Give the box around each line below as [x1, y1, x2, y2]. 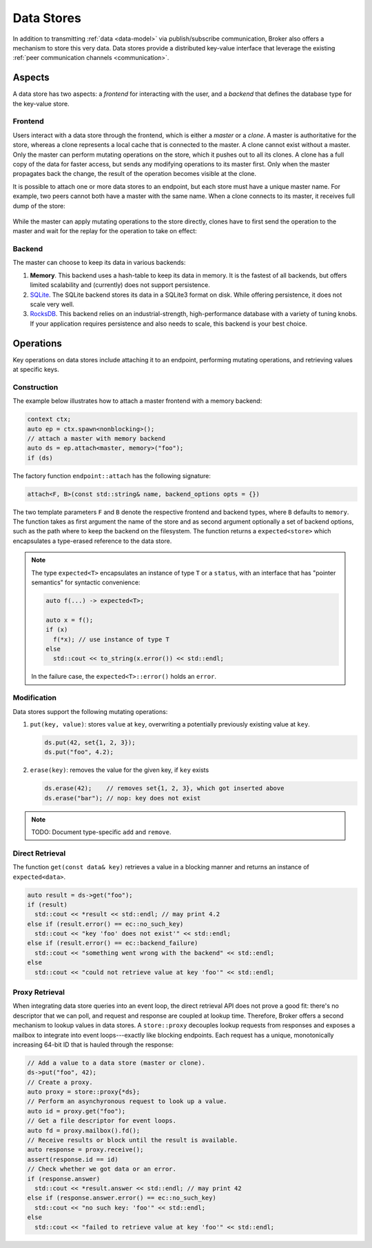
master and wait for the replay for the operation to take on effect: [12, 227, 198, 235]
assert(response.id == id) [27, 1156, 118, 1163]
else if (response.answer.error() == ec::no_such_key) [27, 1194, 216, 1202]
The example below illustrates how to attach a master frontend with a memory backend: [12, 397, 262, 405]
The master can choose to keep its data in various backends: [12, 259, 186, 267]
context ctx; [27, 415, 72, 424]
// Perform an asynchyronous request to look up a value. [27, 1098, 227, 1105]
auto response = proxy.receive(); [27, 1146, 144, 1153]
